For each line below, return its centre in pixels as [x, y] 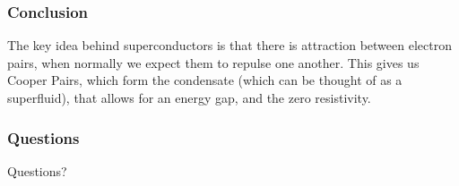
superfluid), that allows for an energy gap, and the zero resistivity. [189, 97]
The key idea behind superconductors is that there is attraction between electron [229, 45]
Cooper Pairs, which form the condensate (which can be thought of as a [205, 80]
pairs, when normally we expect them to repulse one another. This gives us [213, 62]
